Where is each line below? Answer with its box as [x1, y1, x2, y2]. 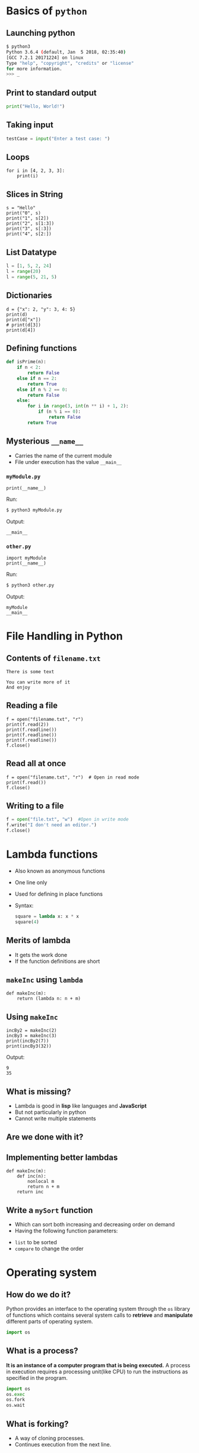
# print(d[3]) [6, 322, 42, 328]
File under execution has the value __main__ [14, 458, 122, 465]
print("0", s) [6, 210, 42, 216]
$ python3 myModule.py [6, 507, 62, 513]
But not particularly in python [14, 1108, 86, 1116]
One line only [14, 878, 48, 886]
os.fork [6, 1396, 26, 1403]
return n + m [27, 1184, 60, 1190]
